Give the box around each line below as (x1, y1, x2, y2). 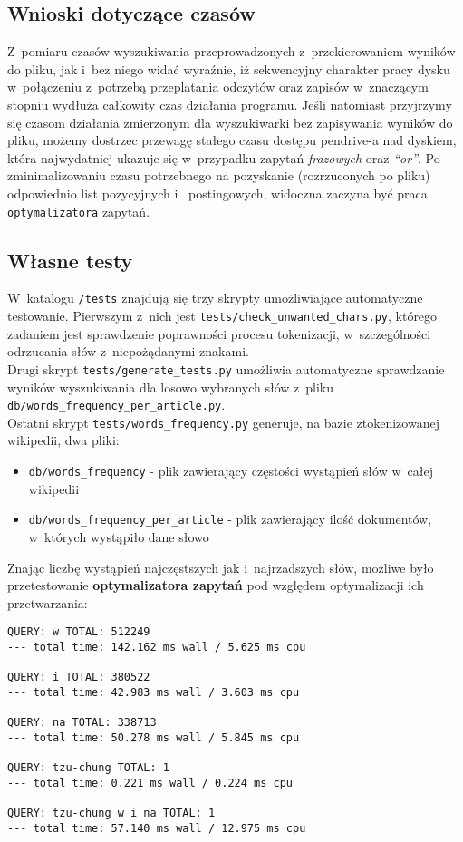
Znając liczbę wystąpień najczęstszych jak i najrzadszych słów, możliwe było (7, 557, 434, 576)
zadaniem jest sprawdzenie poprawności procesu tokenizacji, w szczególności (7, 324, 431, 343)
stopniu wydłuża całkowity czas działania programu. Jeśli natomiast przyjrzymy (7, 94, 452, 113)
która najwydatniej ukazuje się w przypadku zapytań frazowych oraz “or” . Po (7, 148, 440, 167)
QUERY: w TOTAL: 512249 (7, 625, 150, 639)
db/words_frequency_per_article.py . (7, 395, 226, 414)
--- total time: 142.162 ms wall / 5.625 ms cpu (7, 641, 306, 653)
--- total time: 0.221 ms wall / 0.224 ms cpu (7, 776, 293, 789)
